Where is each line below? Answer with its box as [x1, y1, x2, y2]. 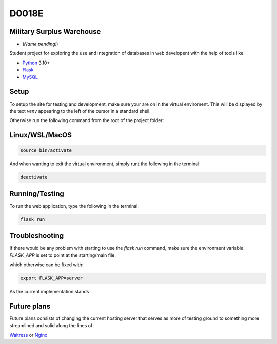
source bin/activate [20, 148, 72, 153]
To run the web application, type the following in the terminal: [9, 203, 140, 209]
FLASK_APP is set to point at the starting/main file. [9, 252, 116, 258]
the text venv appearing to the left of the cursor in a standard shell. [9, 108, 151, 114]
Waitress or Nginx [9, 332, 47, 338]
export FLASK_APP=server [20, 275, 83, 281]
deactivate [20, 174, 48, 180]
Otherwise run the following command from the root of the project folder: [9, 117, 164, 124]
